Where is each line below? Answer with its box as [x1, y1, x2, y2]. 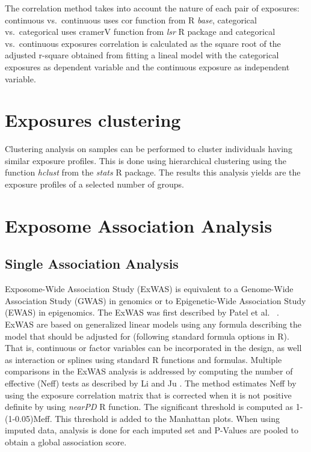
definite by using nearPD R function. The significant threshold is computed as [5, 400, 294, 413]
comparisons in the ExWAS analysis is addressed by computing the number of [5, 365, 293, 377]
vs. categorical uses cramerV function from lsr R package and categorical [5, 25, 276, 38]
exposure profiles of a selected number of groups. [5, 178, 184, 191]
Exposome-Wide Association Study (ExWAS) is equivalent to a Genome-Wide [5, 282, 294, 295]
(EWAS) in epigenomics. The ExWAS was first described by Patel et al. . [5, 306, 279, 319]
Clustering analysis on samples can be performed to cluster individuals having [5, 142, 292, 155]
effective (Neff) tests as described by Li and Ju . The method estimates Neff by [5, 376, 297, 389]
